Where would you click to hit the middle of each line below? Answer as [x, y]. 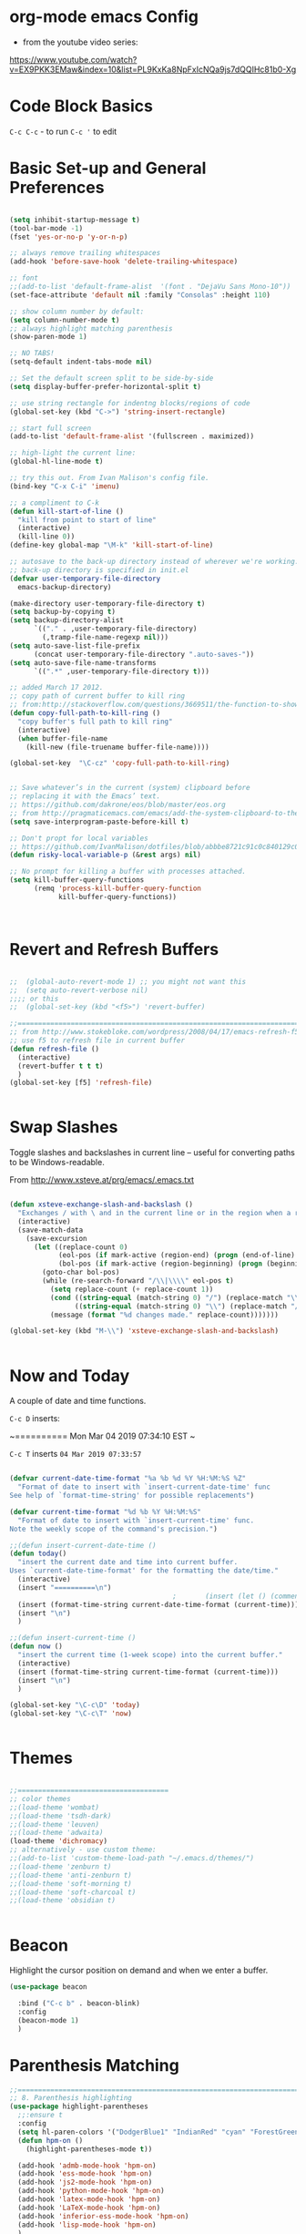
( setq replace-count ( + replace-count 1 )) [132, 1289]
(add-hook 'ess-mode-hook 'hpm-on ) [85, 2174]
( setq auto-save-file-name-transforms [83, 662]
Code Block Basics [81, 106]
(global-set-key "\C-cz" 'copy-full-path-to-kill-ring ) [120, 763]
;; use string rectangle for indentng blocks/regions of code [130, 403]
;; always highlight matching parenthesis [91, 328]
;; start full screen [51, 428]
